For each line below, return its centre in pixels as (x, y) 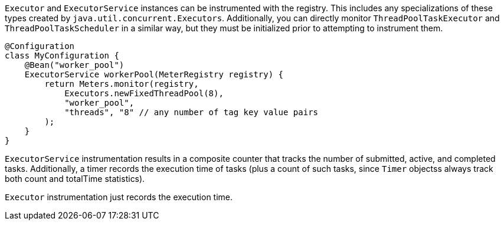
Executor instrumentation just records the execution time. (119, 197)
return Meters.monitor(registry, (122, 84)
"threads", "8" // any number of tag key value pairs (192, 112)
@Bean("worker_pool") (74, 65)
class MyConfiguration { (62, 56)
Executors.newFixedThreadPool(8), (144, 93)
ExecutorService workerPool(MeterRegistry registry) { (154, 74)
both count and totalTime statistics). (75, 179)
